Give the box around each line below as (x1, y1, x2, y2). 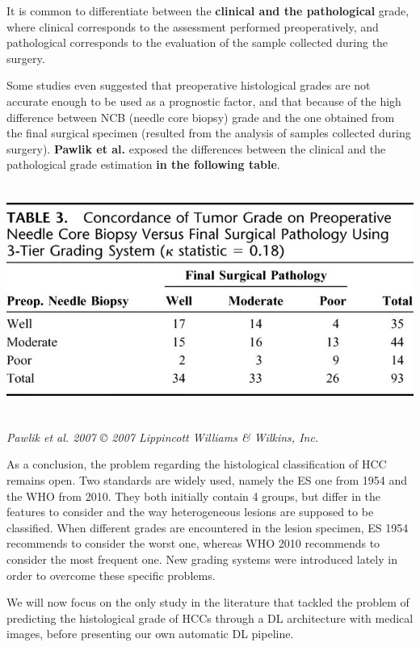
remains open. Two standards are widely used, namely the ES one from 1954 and (6, 472, 408, 489)
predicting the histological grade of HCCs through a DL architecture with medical (6, 609, 414, 626)
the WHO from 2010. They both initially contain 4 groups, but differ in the (6, 487, 381, 504)
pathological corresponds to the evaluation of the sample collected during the (6, 34, 388, 51)
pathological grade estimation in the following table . (6, 156, 280, 173)
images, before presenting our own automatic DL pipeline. (6, 625, 294, 642)
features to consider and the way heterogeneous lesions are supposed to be (6, 503, 374, 520)
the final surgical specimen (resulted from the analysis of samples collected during (6, 124, 411, 141)
